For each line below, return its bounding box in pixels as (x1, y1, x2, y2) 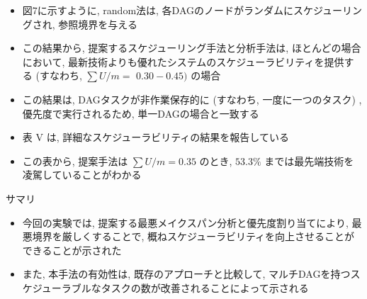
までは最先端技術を (264, 153, 354, 168)
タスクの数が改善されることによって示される (101, 280, 309, 295)
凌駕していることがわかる (22, 167, 142, 182)
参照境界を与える (58, 16, 137, 31)
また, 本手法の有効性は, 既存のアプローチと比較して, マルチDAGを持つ (22, 266, 351, 281)
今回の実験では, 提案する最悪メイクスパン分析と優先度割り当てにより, (22, 215, 349, 230)
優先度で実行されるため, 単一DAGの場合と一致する (22, 106, 259, 120)
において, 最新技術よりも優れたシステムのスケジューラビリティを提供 (22, 54, 344, 69)
